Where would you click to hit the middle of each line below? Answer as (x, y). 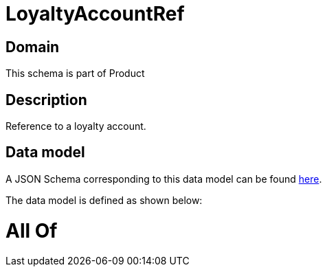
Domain (33, 47)
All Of (32, 230)
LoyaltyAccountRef (95, 14)
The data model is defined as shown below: (104, 200)
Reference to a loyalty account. (76, 126)
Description (46, 100)
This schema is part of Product (75, 73)
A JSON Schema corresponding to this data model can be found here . (164, 179)
